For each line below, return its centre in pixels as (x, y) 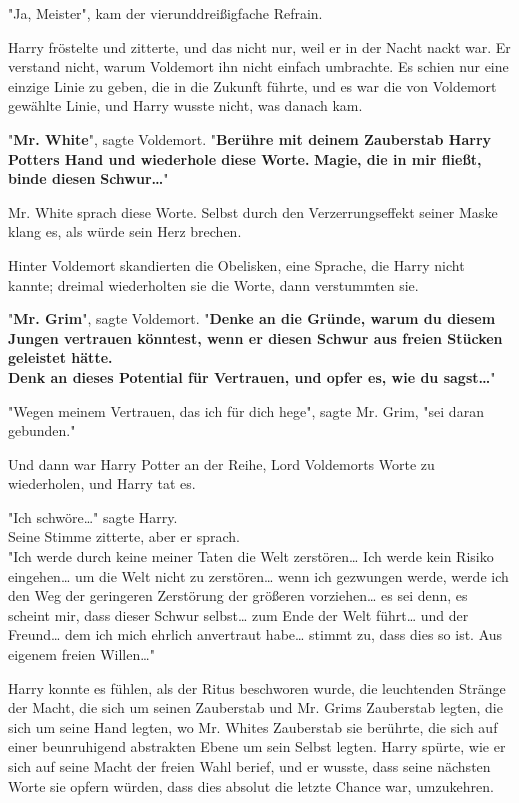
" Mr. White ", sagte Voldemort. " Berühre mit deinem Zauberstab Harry (250, 138)
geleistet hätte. (60, 357)
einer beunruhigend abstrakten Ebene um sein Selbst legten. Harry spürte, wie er (257, 746)
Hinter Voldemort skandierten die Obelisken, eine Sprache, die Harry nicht (236, 264)
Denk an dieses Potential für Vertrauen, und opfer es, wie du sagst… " (252, 376)
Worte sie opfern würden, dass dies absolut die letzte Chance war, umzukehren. (251, 785)
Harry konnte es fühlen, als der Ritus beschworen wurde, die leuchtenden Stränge (257, 687)
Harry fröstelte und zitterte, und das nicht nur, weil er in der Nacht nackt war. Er (259, 46)
